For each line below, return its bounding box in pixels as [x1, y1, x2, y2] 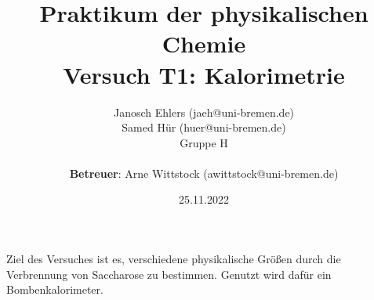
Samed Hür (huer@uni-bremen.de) [122, 119, 286, 136]
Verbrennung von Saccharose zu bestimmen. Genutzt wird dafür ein [6, 266, 332, 282]
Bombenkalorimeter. [6, 281, 103, 298]
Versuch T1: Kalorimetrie [63, 58, 345, 90]
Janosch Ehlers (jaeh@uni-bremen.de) [113, 103, 295, 120]
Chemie [162, 27, 246, 60]
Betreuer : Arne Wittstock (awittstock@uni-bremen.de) [69, 164, 339, 181]
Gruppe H [180, 134, 228, 150]
